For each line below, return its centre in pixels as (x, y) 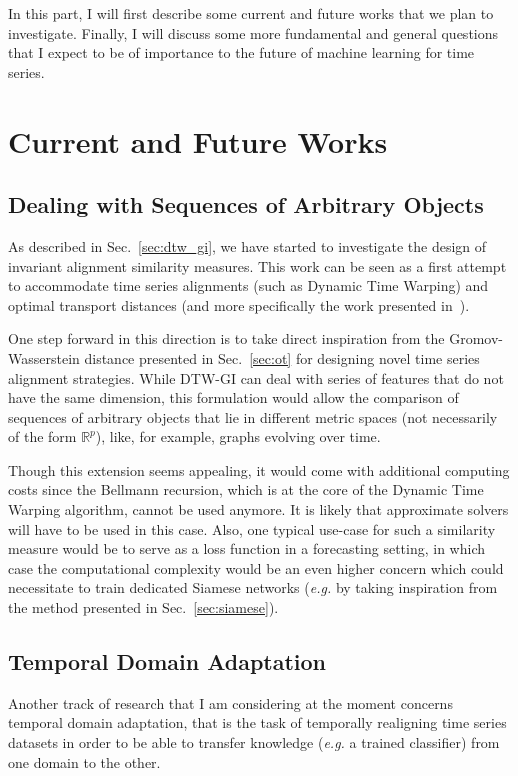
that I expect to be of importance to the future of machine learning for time (241, 52)
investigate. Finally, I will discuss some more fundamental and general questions (253, 32)
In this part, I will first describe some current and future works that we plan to (251, 13)
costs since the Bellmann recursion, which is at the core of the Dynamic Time (246, 489)
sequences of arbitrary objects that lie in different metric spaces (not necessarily (253, 416)
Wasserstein (44, 357)
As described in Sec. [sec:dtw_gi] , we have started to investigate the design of (247, 245)
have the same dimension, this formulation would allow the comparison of (233, 397)
